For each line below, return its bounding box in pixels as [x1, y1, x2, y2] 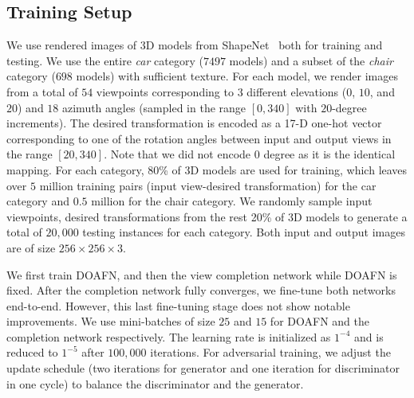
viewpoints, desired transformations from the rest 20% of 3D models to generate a [6, 208, 408, 224]
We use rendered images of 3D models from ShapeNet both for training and [6, 37, 383, 53]
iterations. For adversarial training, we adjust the [150, 344, 391, 361]
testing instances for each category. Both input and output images [82, 224, 405, 240]
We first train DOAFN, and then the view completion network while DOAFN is [6, 266, 397, 283]
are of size [6, 239, 56, 256]
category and [6, 193, 69, 209]
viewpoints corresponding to [96, 83, 234, 99]
